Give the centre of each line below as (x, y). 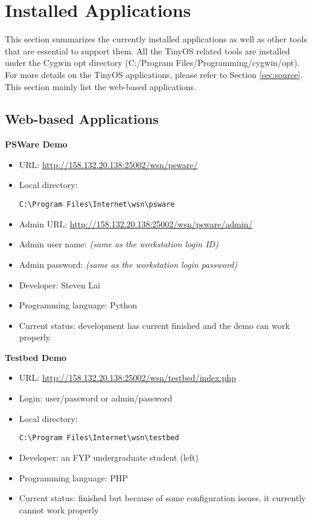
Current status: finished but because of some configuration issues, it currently (162, 498)
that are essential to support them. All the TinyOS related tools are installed (148, 50)
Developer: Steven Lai (60, 284)
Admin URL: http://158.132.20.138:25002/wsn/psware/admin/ (136, 223)
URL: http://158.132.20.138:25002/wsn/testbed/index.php (127, 378)
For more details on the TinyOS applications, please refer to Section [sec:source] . (154, 74)
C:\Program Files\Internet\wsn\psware (97, 205)
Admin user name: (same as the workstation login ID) (119, 244)
